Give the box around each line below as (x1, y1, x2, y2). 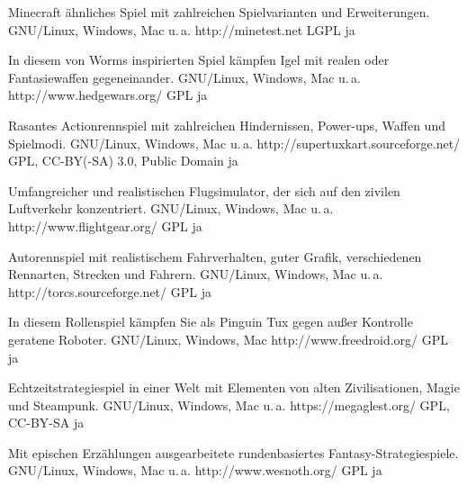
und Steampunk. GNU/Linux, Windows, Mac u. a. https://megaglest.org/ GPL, (8, 395, 450, 414)
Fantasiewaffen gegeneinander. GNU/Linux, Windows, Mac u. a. (8, 67, 361, 86)
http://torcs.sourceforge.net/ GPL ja (8, 282, 211, 301)
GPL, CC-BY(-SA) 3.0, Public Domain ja (8, 151, 238, 170)
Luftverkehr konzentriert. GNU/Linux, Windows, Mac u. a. (8, 199, 334, 218)
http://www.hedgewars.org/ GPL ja (8, 85, 208, 104)
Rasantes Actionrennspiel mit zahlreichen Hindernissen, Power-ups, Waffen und (8, 115, 445, 134)
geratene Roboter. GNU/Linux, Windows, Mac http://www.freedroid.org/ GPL (8, 329, 449, 348)
